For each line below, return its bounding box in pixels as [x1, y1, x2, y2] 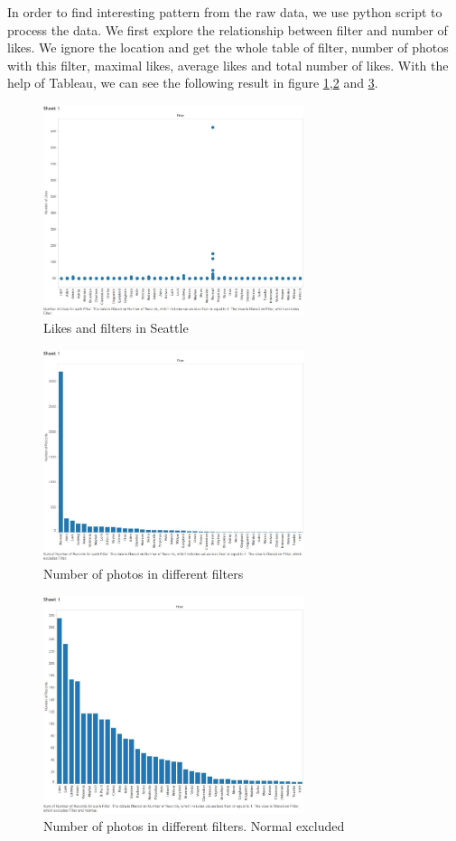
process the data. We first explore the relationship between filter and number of [7, 20, 448, 39]
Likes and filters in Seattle [43, 318, 189, 337]
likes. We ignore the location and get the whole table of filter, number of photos [7, 38, 449, 57]
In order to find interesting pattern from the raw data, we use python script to [7, 3, 442, 21]
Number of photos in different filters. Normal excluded [43, 816, 345, 835]
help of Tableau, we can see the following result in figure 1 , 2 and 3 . [7, 73, 378, 92]
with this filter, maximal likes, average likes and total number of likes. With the [7, 55, 449, 74]
